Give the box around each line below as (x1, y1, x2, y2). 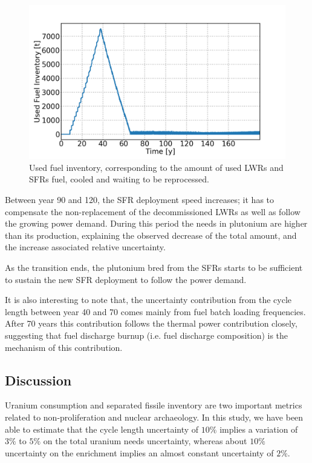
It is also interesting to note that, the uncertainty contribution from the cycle (5, 293, 292, 306)
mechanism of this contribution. (5, 341, 123, 353)
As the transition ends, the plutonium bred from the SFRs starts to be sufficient (5, 261, 303, 273)
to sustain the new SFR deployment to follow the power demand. (5, 273, 247, 285)
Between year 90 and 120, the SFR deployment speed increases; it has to (5, 193, 275, 206)
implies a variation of (219, 422, 298, 435)
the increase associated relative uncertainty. (5, 241, 166, 253)
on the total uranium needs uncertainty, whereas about (43, 435, 247, 447)
